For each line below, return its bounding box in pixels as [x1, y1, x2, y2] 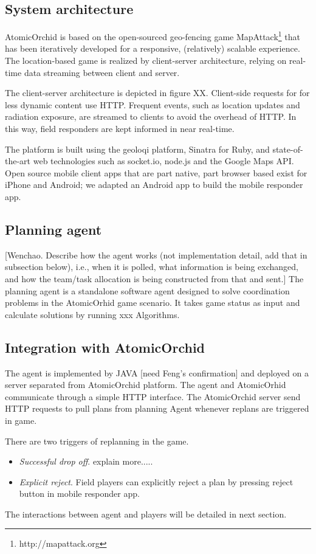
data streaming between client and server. [24, 66, 180, 78]
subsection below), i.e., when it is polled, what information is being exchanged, [5, 260, 298, 273]
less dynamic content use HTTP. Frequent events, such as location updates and [5, 98, 300, 111]
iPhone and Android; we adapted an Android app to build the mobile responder [5, 178, 303, 191]
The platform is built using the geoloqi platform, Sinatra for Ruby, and [5, 142, 270, 155]
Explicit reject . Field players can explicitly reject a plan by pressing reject [19, 475, 294, 488]
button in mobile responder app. [19, 487, 140, 500]
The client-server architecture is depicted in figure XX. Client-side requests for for [5, 86, 310, 99]
